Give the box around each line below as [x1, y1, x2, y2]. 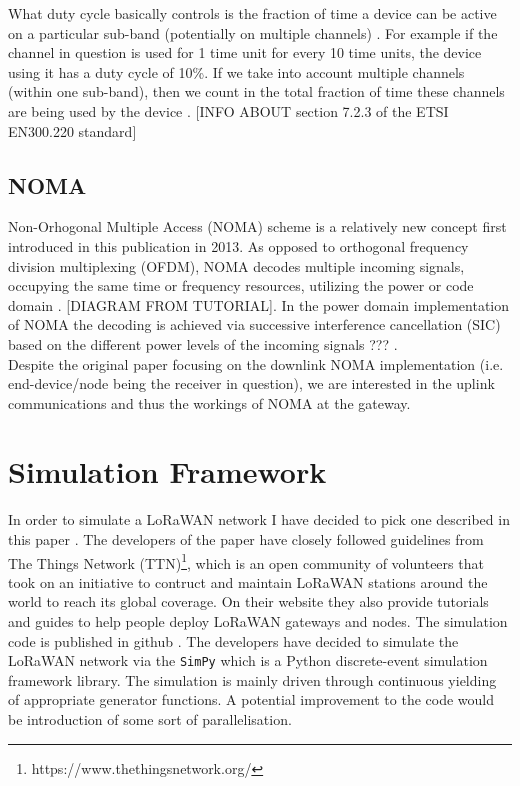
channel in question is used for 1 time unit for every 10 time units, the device [8, 42, 482, 63]
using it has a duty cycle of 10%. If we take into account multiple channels [8, 61, 465, 82]
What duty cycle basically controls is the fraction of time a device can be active [8, 3, 497, 23]
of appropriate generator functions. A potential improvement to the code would [8, 689, 495, 710]
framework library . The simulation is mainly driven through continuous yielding [8, 669, 497, 690]
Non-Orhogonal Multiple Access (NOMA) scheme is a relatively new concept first [8, 216, 507, 237]
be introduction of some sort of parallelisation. [8, 709, 292, 730]
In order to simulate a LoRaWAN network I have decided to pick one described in [8, 509, 510, 530]
